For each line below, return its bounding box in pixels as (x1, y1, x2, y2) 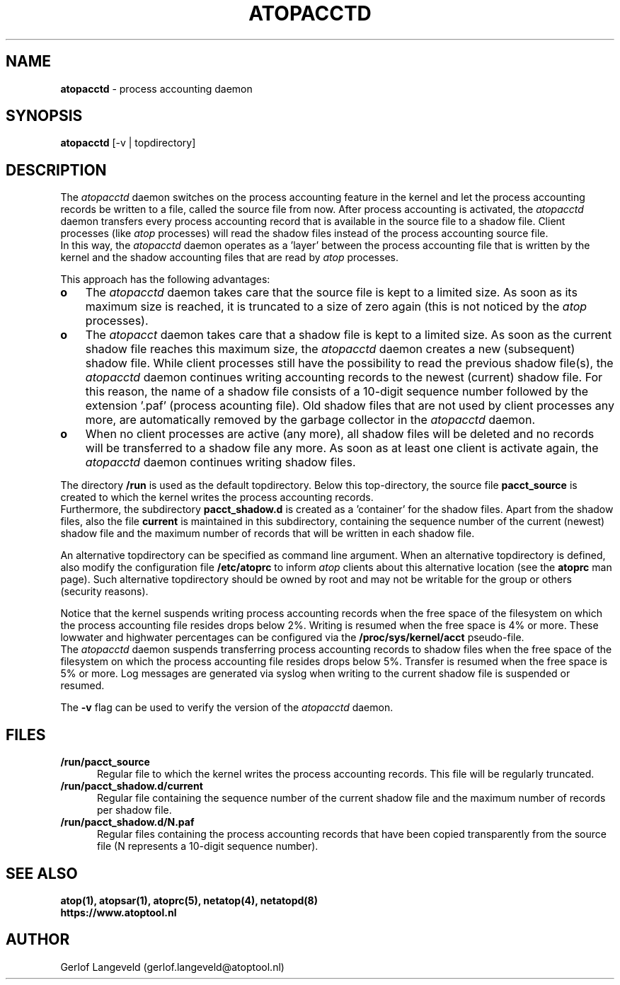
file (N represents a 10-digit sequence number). (97, 840, 318, 853)
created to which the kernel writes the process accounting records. (60, 491, 374, 504)
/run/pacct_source (60, 756, 150, 768)
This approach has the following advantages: (60, 273, 270, 286)
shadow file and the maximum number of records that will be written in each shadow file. (60, 527, 475, 540)
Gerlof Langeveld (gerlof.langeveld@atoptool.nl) (60, 960, 285, 973)
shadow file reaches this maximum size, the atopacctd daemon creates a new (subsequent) (85, 342, 575, 357)
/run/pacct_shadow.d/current (60, 780, 203, 793)
